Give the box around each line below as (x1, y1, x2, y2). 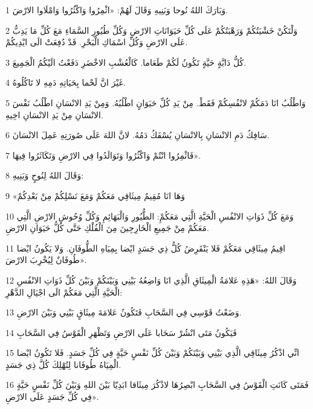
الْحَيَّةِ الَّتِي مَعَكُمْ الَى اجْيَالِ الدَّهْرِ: (5, 285, 123, 298)
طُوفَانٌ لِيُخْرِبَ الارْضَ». (5, 253, 87, 266)
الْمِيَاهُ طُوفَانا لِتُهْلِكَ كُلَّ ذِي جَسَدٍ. (5, 358, 121, 370)
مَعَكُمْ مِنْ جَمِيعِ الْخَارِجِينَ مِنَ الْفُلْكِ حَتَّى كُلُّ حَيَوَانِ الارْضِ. (5, 221, 209, 234)
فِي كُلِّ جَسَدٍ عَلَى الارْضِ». (5, 390, 99, 403)
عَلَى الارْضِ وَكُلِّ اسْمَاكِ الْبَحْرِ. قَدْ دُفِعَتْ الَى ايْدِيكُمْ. (5, 36, 188, 48)
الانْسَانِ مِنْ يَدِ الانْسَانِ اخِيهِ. (5, 108, 103, 121)
